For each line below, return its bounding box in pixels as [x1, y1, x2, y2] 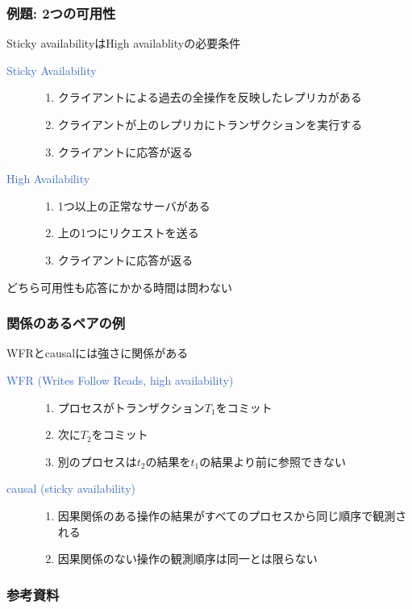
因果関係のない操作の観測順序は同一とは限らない [57, 550, 318, 567]
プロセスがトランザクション [57, 398, 205, 415]
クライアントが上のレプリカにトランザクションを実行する [57, 116, 363, 132]
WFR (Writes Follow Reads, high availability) [6, 371, 234, 388]
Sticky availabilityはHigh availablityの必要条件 [6, 35, 241, 52]
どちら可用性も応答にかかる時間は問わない [6, 278, 232, 295]
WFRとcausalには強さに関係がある [6, 344, 189, 361]
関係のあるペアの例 [6, 313, 126, 333]
